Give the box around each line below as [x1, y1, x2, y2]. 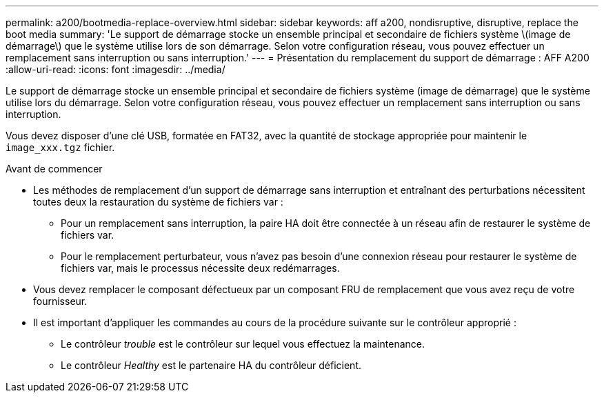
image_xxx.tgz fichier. [6, 141, 115, 153]
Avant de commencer [6, 163, 103, 175]
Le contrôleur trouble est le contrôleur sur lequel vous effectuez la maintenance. [61, 338, 425, 350]
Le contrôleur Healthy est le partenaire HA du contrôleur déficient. [61, 359, 361, 371]
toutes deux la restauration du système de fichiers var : [33, 196, 283, 208]
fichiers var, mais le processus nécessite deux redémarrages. [61, 262, 340, 274]
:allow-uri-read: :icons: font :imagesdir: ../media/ [6, 63, 225, 75]
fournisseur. [33, 295, 88, 307]
